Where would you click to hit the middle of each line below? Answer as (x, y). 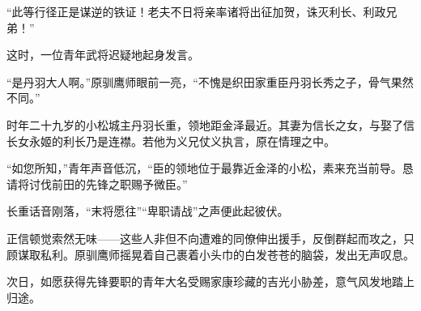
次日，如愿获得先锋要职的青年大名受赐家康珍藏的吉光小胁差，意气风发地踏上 (210, 281)
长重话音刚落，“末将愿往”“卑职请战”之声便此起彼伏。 (148, 211)
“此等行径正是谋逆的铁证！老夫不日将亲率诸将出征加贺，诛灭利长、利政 (196, 11)
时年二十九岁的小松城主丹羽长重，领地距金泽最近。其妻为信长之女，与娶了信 (210, 124)
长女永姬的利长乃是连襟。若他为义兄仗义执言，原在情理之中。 (171, 141)
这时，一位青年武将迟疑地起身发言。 (103, 55)
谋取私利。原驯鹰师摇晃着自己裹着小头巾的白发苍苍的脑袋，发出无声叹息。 (216, 254)
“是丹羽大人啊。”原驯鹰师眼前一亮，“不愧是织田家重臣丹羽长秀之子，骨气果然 (210, 81)
